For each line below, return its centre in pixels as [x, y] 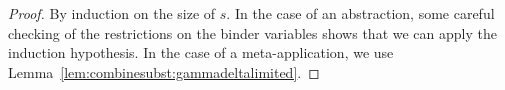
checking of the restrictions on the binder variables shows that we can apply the [252, 32]
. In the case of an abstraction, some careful [360, 13]
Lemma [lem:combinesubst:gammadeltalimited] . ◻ [164, 71]
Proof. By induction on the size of [112, 13]
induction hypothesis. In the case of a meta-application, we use [201, 52]
